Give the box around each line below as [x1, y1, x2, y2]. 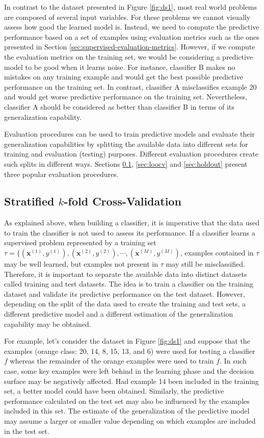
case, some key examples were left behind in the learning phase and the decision [4, 366, 254, 376]
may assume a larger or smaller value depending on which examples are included [4, 415, 256, 426]
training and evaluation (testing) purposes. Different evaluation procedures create [4, 148, 258, 159]
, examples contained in [180, 247, 254, 258]
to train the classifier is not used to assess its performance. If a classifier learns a [4, 227, 255, 238]
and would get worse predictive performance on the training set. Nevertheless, [4, 91, 247, 102]
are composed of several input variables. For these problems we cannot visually [4, 11, 251, 22]
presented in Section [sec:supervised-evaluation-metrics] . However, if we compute [4, 41, 255, 52]
